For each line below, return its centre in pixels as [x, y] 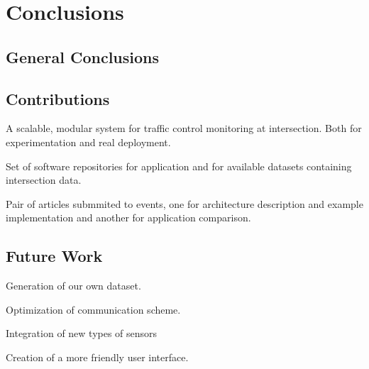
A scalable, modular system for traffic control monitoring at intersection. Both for [184, 128]
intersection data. [44, 180]
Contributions [58, 98]
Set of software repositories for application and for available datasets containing [179, 166]
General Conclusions [83, 56]
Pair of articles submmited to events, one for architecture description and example [184, 203]
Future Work [54, 256]
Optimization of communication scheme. [93, 309]
